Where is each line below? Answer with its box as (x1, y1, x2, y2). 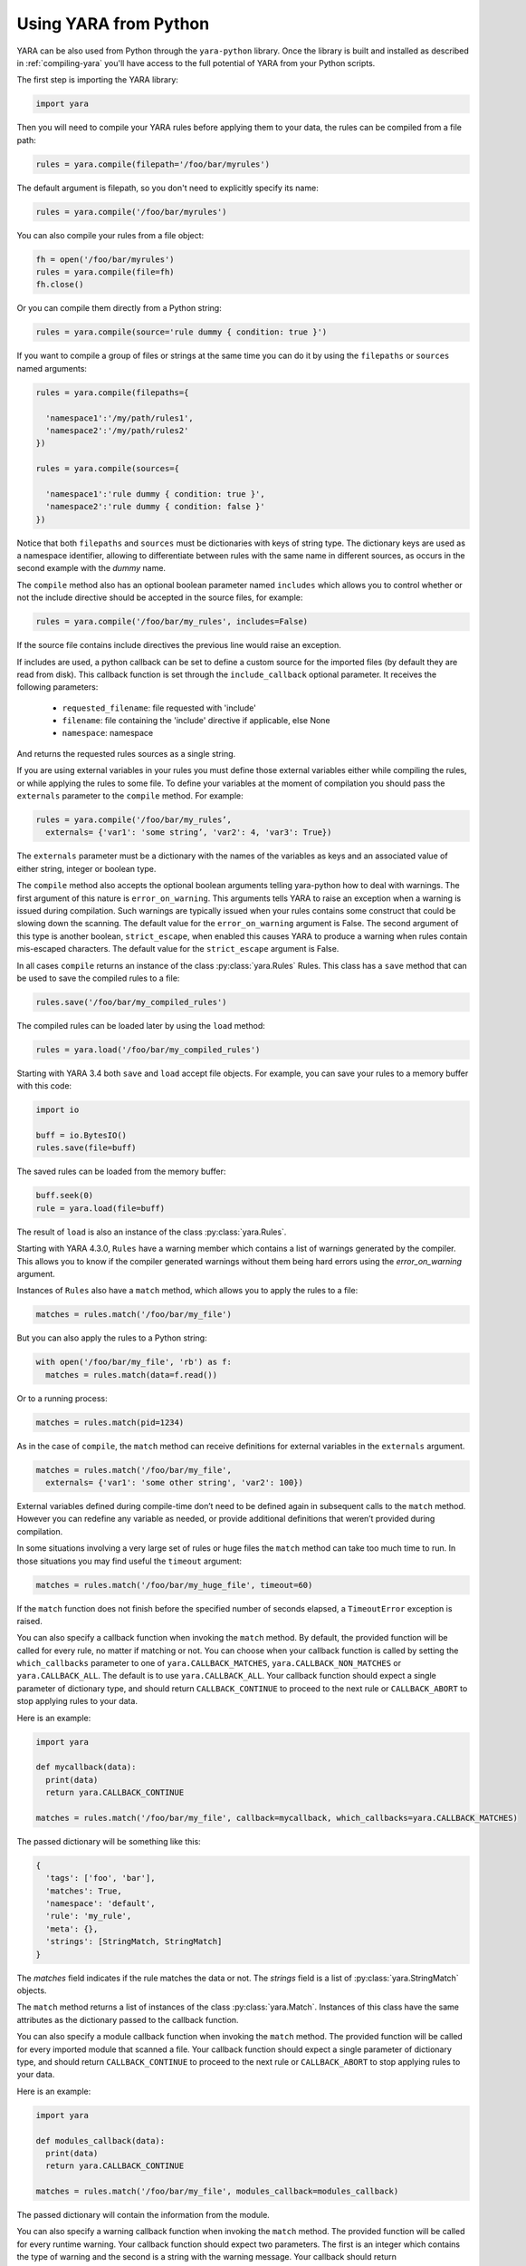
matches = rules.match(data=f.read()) (45, 1370, 217, 1380)
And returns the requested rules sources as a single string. (16, 748, 236, 759)
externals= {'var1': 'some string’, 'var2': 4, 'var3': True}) (45, 828, 332, 838)
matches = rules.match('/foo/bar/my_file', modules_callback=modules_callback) (35, 2186, 399, 2197)
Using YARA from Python (16, 14, 210, 34)
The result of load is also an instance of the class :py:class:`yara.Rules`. (16, 1226, 287, 1237)
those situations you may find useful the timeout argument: (16, 1555, 243, 1566)
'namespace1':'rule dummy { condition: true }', (45, 489, 266, 499)
